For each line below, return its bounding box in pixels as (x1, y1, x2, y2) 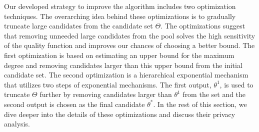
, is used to (219, 79, 253, 89)
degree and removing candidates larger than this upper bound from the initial (4, 59, 242, 70)
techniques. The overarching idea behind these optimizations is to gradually (4, 10, 236, 21)
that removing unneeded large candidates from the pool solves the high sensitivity (4, 30, 255, 40)
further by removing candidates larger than (39, 89, 172, 99)
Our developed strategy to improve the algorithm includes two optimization (4, 1, 236, 11)
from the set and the (182, 89, 246, 99)
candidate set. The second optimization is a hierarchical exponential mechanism (4, 69, 248, 80)
